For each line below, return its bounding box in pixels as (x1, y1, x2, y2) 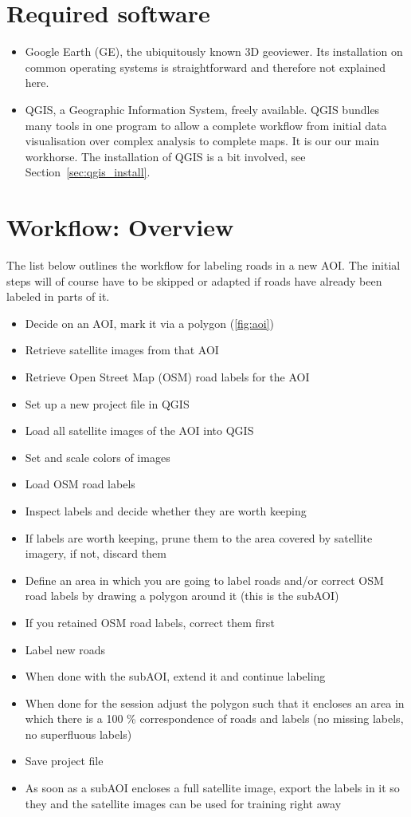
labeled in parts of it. (6, 288, 110, 305)
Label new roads (25, 641, 106, 657)
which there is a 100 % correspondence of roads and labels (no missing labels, (25, 710, 404, 727)
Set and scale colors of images (25, 448, 170, 465)
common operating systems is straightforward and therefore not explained (25, 58, 386, 75)
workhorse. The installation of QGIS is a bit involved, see (25, 148, 306, 164)
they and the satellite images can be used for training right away (25, 795, 342, 811)
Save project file (25, 752, 104, 769)
